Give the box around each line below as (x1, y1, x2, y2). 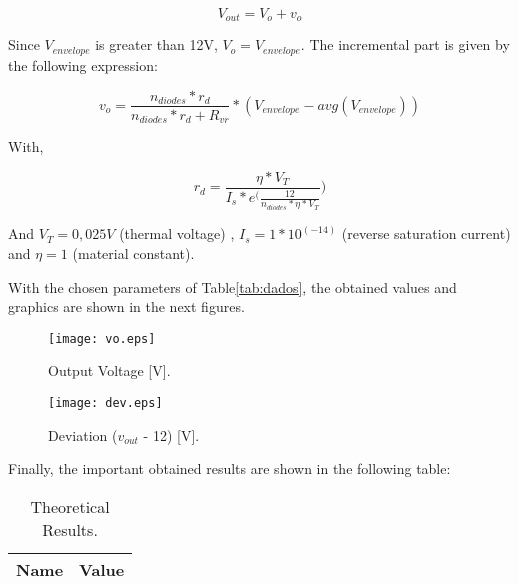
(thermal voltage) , (119, 223, 235, 244)
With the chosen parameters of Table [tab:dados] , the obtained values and (8, 276, 457, 297)
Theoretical (30, 494, 110, 518)
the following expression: (8, 54, 158, 75)
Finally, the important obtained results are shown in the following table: (8, 458, 451, 479)
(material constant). (72, 242, 195, 263)
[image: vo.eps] (48, 331, 156, 346)
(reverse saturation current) (341, 223, 511, 244)
